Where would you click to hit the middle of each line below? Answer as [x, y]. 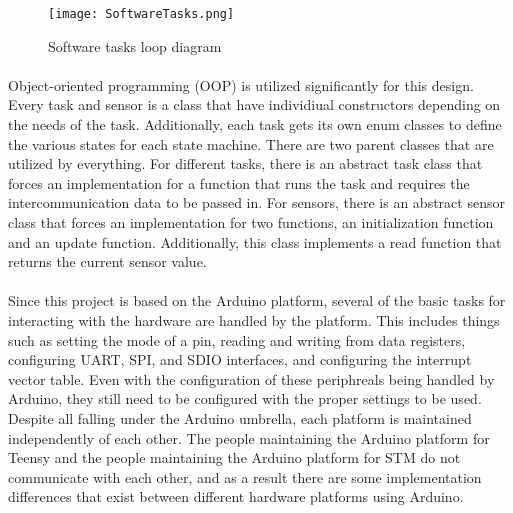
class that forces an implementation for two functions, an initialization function [251, 222]
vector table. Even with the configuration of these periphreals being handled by [251, 378]
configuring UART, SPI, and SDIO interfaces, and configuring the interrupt [240, 359]
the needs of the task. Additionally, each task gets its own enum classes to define [255, 124]
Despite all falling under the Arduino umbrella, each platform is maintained [240, 417]
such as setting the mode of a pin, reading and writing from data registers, [237, 339]
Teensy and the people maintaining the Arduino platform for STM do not [234, 457]
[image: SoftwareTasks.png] [141, 14]
